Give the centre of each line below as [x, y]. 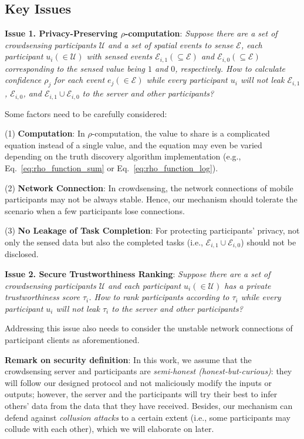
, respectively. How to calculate [230, 68]
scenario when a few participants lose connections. [95, 210]
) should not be [268, 242]
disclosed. [22, 254]
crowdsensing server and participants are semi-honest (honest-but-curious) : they [148, 371]
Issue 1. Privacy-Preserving [61, 33]
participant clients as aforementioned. [72, 340]
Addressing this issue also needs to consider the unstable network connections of [149, 328]
